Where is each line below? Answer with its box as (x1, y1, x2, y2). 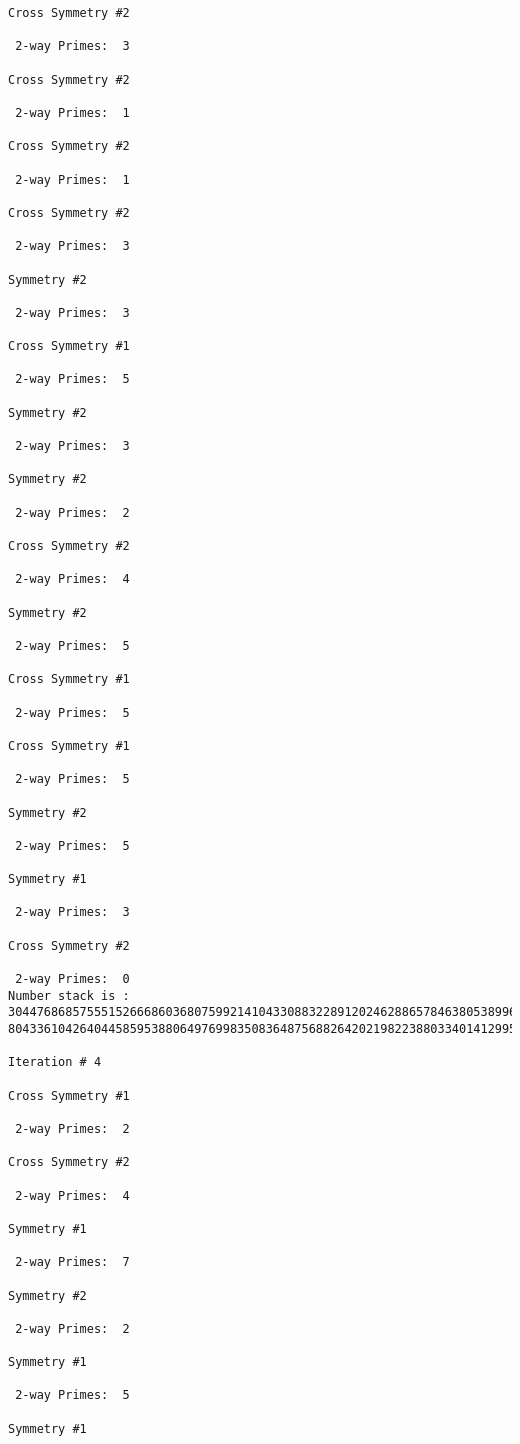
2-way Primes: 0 (15, 972, 130, 987)
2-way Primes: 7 (15, 1255, 130, 1270)
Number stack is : (8, 988, 130, 1003)
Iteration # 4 (8, 1055, 102, 1070)
